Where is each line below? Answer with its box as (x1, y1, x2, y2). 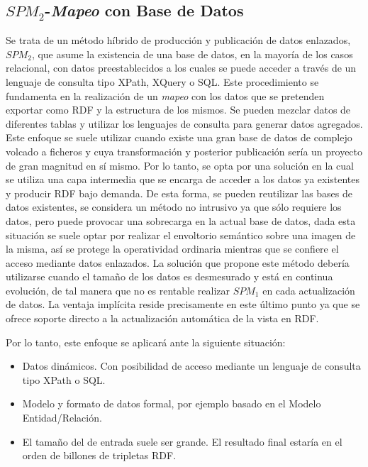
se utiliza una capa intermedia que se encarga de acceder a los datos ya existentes (6, 172, 360, 187)
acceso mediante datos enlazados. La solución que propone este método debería (6, 255, 350, 270)
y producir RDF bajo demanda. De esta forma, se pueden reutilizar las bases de (6, 185, 353, 200)
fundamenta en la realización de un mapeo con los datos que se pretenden (6, 88, 325, 103)
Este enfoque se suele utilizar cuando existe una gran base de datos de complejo (6, 130, 352, 145)
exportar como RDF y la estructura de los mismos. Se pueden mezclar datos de (6, 102, 351, 117)
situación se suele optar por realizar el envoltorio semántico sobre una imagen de (6, 227, 356, 242)
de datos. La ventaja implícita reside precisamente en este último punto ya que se (6, 297, 360, 312)
